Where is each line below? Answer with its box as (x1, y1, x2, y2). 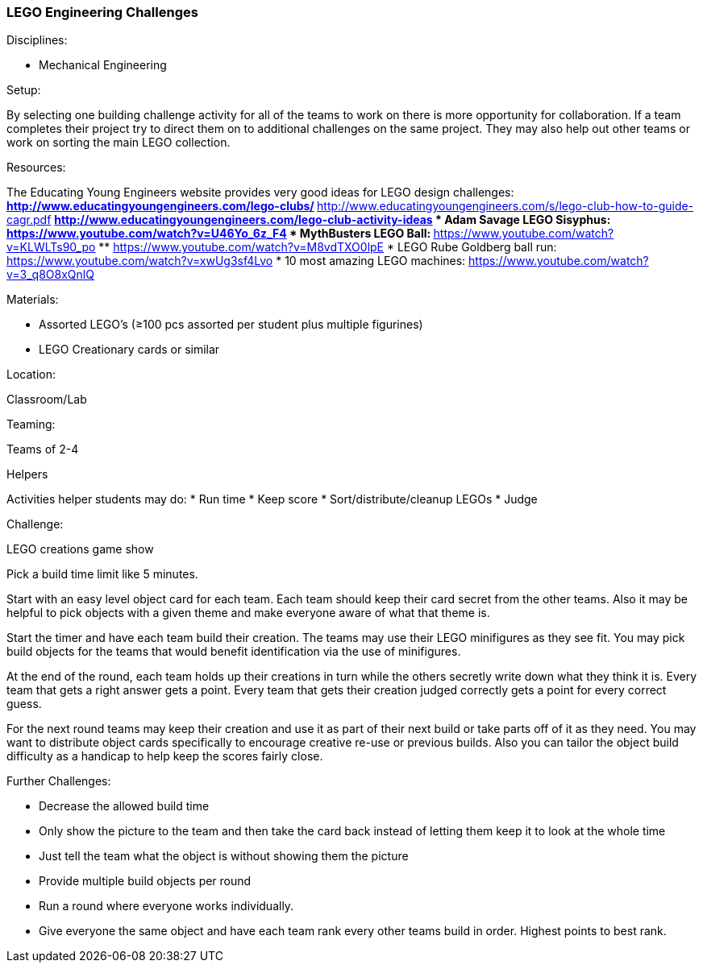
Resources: (6, 160, 66, 175)
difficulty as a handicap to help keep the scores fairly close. (6, 749, 323, 764)
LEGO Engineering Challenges (6, 4, 198, 20)
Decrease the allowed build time (39, 799, 210, 814)
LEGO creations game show (6, 542, 154, 557)
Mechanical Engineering (39, 58, 167, 72)
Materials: (6, 292, 59, 307)
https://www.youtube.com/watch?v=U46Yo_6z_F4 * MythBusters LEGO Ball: (6, 226, 431, 241)
